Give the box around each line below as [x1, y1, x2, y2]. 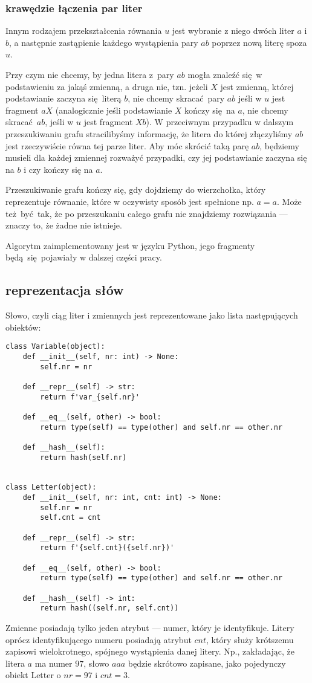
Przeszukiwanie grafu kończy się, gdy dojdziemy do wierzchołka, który [5, 183, 266, 196]
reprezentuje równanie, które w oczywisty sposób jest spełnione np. [5, 195, 254, 207]
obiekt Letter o [5, 668, 61, 681]
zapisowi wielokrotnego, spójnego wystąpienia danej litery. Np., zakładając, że [5, 645, 294, 658]
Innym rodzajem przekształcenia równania [5, 24, 162, 37]
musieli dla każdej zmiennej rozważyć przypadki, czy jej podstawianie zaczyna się [5, 151, 307, 164]
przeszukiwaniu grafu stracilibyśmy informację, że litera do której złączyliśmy [5, 127, 293, 140]
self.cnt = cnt [40, 513, 101, 522]
